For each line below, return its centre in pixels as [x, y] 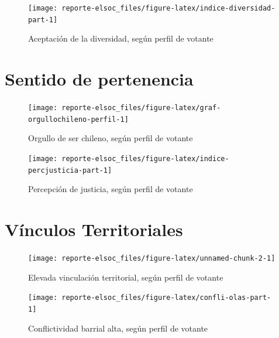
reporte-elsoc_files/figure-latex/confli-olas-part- [166, 298]
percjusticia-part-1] [70, 170]
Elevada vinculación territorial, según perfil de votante [126, 277]
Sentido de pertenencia [99, 79]
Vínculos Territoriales [94, 229]
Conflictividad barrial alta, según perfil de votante [118, 328]
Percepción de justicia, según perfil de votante [111, 189]
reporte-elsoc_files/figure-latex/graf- [141, 108]
